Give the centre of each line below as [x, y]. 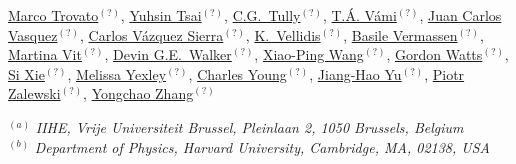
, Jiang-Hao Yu [355, 73]
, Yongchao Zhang [138, 93]
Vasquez [33, 34]
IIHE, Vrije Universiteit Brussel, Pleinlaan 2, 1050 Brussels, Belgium [249, 126]
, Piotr [444, 73]
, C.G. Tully [262, 15]
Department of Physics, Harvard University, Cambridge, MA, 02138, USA [262, 146]
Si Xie [26, 73]
